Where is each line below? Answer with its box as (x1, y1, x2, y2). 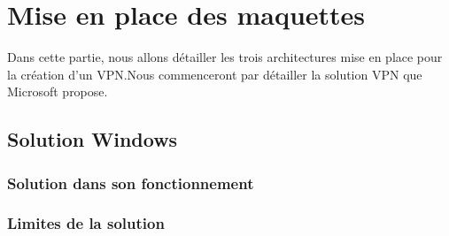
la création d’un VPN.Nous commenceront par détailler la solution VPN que (7, 65, 422, 83)
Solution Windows (7, 126, 178, 153)
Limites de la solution (7, 212, 165, 234)
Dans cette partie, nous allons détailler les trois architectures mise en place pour (7, 48, 443, 66)
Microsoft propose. (7, 82, 108, 101)
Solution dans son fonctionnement (7, 171, 254, 194)
